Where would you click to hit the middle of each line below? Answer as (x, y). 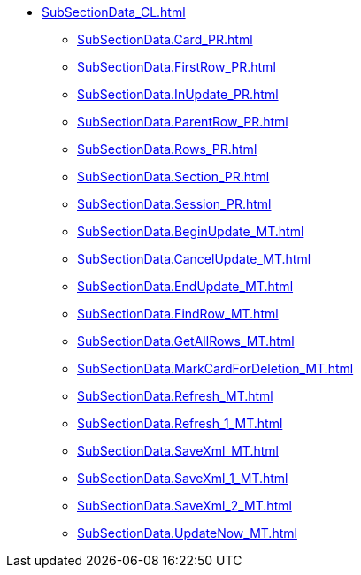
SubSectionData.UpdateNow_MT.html (187, 533)
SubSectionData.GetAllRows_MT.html (186, 341)
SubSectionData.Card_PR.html (165, 39)
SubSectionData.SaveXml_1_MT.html (183, 478)
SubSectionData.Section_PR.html (173, 176)
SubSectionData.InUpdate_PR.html (178, 94)
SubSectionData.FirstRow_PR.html (177, 67)
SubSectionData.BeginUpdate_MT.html (191, 231)
